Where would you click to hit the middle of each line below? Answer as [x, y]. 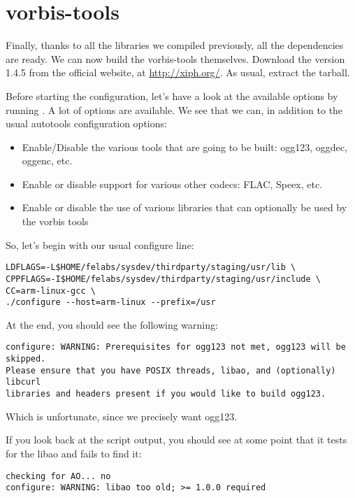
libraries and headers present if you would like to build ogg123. [166, 394]
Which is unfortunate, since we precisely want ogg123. [122, 416]
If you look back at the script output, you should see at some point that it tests [176, 440]
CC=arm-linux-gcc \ [51, 291]
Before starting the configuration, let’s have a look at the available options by [172, 95]
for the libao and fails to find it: [74, 453]
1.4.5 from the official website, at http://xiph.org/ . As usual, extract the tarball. [178, 72]
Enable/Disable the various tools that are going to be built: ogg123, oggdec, [184, 147]
